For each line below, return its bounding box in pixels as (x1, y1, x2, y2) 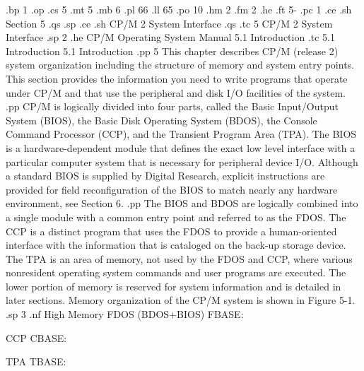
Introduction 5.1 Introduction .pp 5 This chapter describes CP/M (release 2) (6, 43, 339, 58)
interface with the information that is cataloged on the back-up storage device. (6, 237, 346, 252)
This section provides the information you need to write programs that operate (6, 71, 348, 86)
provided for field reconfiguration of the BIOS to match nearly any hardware (6, 182, 338, 196)
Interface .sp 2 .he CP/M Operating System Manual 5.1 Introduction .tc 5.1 (6, 30, 335, 45)
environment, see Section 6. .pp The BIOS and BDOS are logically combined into (6, 196, 358, 211)
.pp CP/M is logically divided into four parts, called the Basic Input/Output (6, 99, 339, 114)
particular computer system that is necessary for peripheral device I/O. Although (6, 154, 358, 169)
